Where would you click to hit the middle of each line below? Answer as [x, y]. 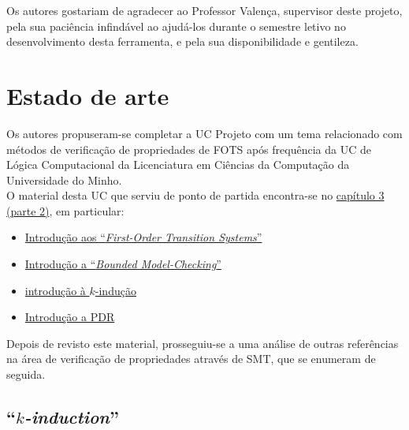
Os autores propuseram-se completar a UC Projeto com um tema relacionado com [204, 133]
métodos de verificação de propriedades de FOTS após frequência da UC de [189, 149]
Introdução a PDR [70, 317]
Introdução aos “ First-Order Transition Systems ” [143, 237]
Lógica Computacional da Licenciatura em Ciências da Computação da [178, 165]
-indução [115, 290]
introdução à [55, 290]
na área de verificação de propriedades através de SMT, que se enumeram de [191, 359]
